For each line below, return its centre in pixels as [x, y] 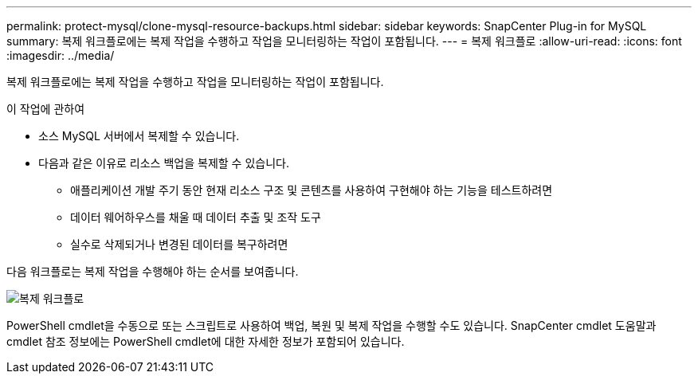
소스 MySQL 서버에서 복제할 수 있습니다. [139, 136]
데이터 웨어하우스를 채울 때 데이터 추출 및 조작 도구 [196, 217]
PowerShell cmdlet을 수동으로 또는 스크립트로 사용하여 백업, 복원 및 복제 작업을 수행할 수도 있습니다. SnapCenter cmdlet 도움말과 [331, 325]
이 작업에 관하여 [46, 109]
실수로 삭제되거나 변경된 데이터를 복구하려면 [179, 244]
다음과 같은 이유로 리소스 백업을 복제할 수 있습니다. [164, 163]
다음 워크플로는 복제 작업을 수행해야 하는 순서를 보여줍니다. [153, 271]
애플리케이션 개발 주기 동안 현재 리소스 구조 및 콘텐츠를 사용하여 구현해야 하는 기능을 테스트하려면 [312, 190]
